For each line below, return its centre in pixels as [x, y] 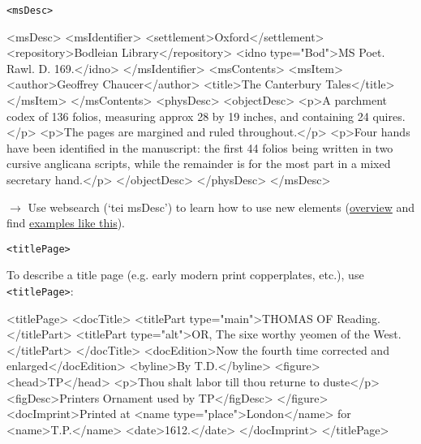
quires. [389, 116]
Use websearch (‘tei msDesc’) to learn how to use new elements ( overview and [221, 207]
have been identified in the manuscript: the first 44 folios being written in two [200, 147]
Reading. [359, 318]
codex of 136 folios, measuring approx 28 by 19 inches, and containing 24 [188, 116]
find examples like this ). [66, 223]
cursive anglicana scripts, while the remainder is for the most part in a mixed [199, 164]
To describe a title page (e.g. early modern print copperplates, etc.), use [185, 275]
